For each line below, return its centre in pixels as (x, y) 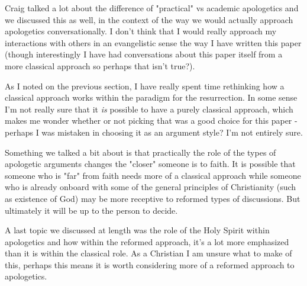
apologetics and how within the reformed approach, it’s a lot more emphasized (147, 241)
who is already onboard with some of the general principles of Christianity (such (151, 187)
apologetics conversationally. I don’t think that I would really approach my (141, 31)
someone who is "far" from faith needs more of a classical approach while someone (153, 175)
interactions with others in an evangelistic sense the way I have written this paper (153, 42)
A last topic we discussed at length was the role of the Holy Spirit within (137, 230)
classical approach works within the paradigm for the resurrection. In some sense (151, 97)
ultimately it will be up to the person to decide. (91, 210)
